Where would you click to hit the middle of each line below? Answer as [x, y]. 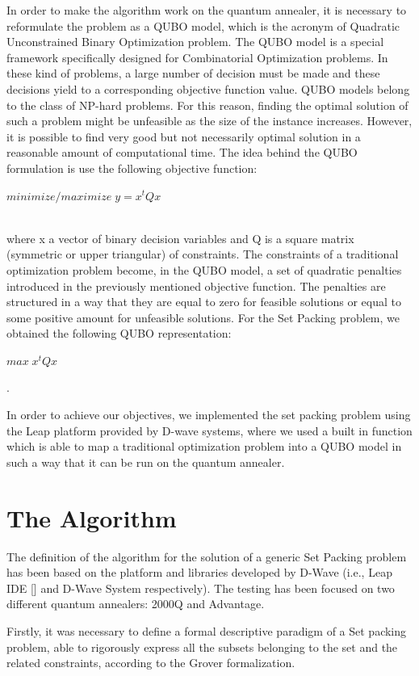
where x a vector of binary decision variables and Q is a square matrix [180, 238]
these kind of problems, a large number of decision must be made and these [193, 73]
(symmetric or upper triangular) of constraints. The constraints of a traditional [203, 254]
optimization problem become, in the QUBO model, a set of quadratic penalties [204, 269]
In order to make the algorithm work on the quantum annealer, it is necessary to [207, 10]
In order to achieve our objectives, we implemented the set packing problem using [209, 415]
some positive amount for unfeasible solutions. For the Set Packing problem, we [203, 317]
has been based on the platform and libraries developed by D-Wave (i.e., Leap [199, 572]
